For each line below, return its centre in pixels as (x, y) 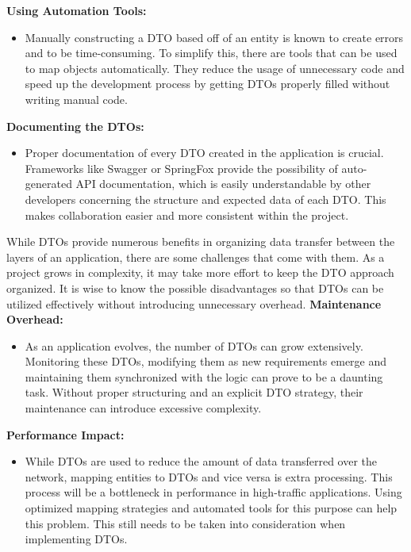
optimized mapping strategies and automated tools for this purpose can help (211, 508)
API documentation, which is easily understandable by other (223, 184)
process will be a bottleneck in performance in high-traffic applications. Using (213, 492)
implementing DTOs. (76, 539)
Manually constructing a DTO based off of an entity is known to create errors (214, 37)
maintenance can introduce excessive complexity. (143, 408)
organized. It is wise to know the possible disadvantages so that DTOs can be (195, 287)
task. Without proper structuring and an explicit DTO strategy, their (194, 392)
